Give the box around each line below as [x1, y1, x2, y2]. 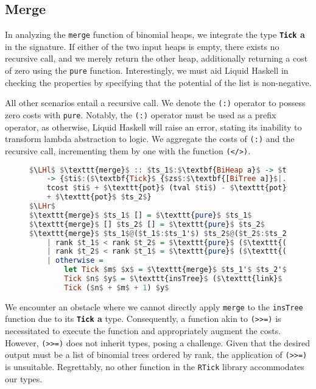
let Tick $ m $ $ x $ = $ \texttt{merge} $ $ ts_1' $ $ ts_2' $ [64, 265, 287, 274]
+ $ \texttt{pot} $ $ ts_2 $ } [46, 193, 152, 202]
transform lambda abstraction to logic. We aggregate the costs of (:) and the [5, 132, 295, 145]
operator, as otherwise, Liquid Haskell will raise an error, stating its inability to [5, 120, 302, 133]
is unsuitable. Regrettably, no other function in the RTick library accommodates [5, 360, 304, 373]
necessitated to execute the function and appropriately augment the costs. [5, 324, 281, 337]
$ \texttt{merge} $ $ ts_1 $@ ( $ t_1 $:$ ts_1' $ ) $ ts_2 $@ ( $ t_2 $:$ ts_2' [29, 229, 291, 238]
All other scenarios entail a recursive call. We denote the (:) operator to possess [5, 96, 306, 109]
